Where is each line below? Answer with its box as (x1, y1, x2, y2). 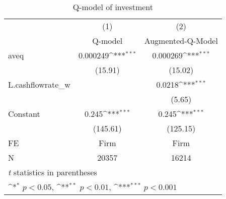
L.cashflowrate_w (8, 79, 70, 90)
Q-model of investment (72, 1, 154, 13)
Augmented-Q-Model (144, 35, 218, 46)
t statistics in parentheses (8, 166, 97, 178)
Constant (8, 108, 40, 119)
